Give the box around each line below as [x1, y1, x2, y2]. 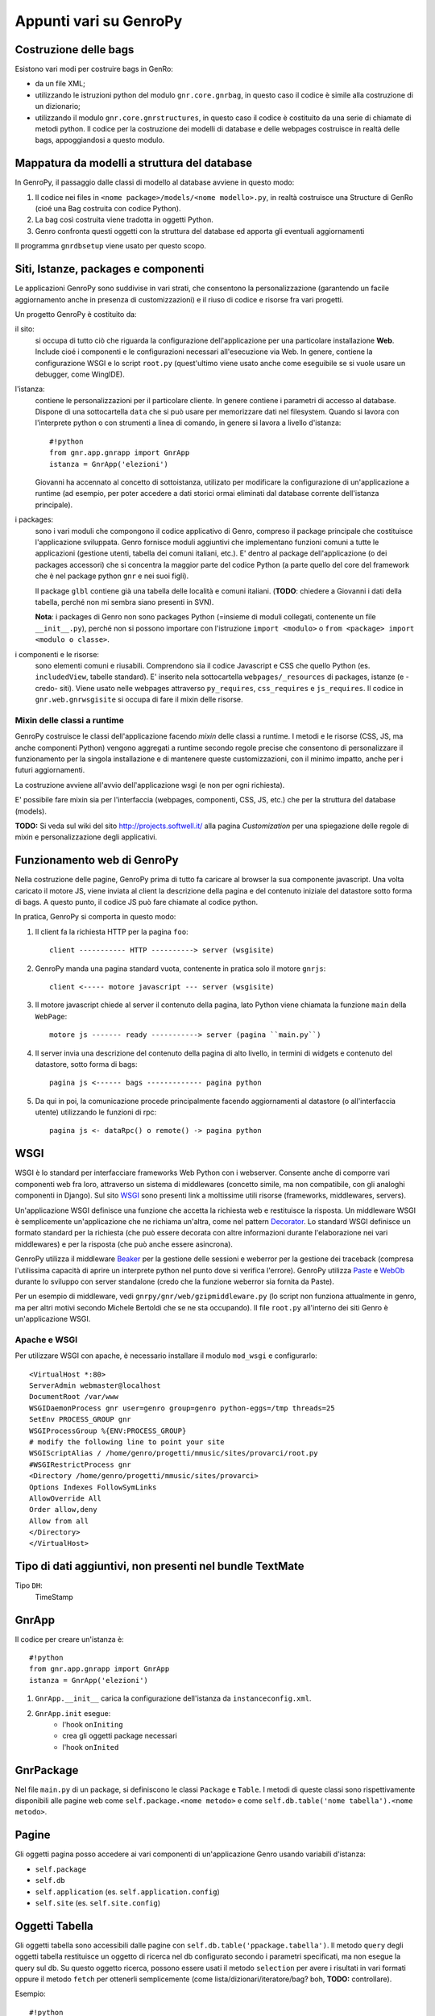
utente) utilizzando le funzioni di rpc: [35, 1107, 157, 1117]
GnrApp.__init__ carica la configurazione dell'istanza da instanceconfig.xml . [35, 1693, 312, 1703]
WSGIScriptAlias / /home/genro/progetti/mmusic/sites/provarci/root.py [29, 1448, 318, 1458]
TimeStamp [35, 1592, 74, 1602]
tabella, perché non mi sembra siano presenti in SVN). [35, 597, 214, 606]
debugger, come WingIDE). [35, 369, 125, 379]
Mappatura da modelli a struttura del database [14, 156, 253, 170]
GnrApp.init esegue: [35, 1708, 111, 1718]
